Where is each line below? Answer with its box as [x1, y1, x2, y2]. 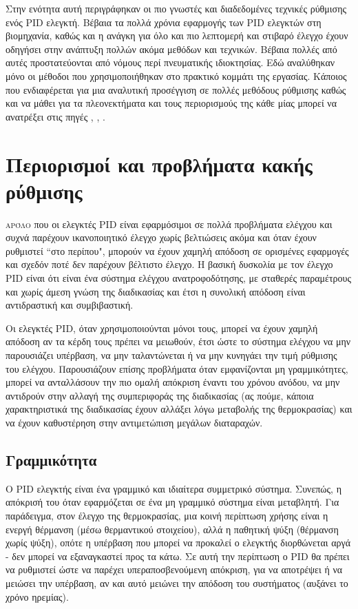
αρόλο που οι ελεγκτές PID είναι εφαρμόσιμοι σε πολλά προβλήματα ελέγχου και [6, 216, 333, 231]
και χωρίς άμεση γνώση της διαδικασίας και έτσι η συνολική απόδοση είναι [6, 284, 306, 298]
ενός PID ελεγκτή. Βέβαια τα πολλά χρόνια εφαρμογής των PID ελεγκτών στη [6, 14, 322, 29]
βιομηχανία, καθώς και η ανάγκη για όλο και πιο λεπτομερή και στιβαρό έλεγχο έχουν [6, 28, 348, 43]
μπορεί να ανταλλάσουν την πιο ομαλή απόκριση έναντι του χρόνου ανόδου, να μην [6, 375, 340, 389]
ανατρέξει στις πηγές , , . [6, 109, 105, 123]
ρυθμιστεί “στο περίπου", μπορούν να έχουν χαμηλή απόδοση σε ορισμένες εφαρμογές [6, 243, 349, 258]
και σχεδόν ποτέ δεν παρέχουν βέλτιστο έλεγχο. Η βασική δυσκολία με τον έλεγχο [6, 257, 333, 271]
